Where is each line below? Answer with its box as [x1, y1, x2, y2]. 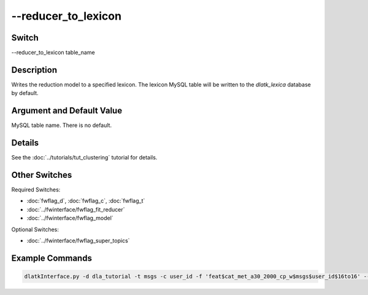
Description [11, 64, 58, 75]
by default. [11, 90, 39, 97]
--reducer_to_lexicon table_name [11, 49, 95, 56]
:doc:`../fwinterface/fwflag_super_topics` [26, 237, 130, 245]
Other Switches [11, 169, 72, 180]
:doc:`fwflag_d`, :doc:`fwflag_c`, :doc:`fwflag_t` [26, 197, 145, 205]
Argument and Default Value [11, 105, 123, 116]
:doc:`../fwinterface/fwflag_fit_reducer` [26, 205, 125, 213]
